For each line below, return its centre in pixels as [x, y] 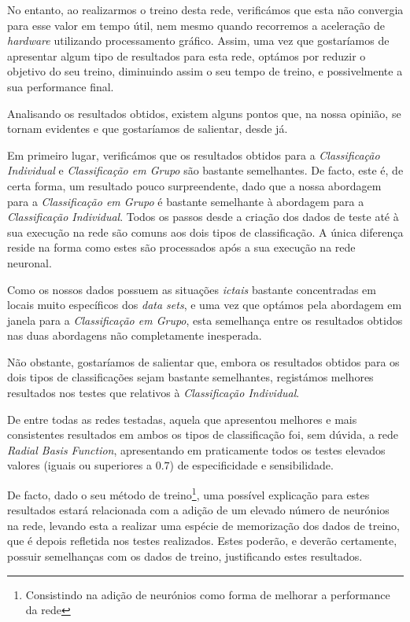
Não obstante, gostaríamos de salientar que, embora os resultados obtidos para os [203, 361]
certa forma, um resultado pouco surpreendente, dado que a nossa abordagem [194, 185]
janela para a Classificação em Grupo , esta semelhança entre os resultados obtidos [205, 320]
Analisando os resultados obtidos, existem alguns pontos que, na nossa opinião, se [204, 113]
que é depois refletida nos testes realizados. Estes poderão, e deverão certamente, [202, 541]
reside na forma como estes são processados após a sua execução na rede [181, 247]
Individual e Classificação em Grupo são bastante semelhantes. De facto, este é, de [205, 170]
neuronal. [30, 262]
